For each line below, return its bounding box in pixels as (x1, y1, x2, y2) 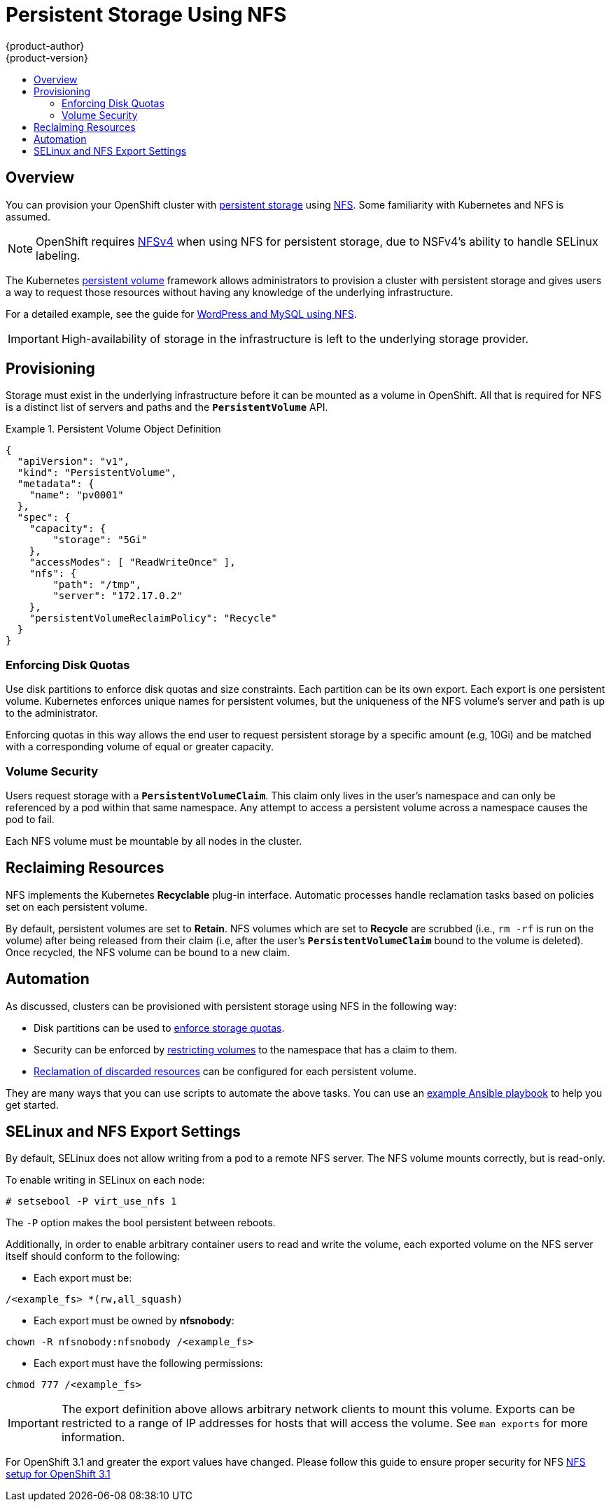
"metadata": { (17, 478, 94, 490)
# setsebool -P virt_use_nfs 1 (6, 1196, 177, 1207)
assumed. (6, 210, 50, 223)
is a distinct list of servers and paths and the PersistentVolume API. (6, 401, 328, 414)
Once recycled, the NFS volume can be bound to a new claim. (6, 946, 290, 958)
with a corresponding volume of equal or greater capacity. (6, 741, 274, 753)
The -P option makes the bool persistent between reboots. (6, 1217, 276, 1229)
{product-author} (6, 39, 85, 52)
